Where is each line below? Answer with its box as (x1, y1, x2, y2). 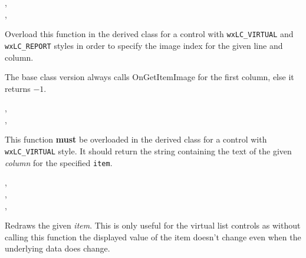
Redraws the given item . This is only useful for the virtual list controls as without (5, 219, 301, 231)
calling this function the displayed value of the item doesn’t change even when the (5, 230, 301, 243)
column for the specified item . (5, 156, 113, 168)
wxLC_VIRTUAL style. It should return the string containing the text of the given (5, 145, 292, 157)
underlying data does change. (5, 242, 110, 254)
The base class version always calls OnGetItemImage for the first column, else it (5, 71, 294, 83)
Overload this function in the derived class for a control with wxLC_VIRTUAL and (5, 28, 294, 40)
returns (5, 82, 31, 94)
